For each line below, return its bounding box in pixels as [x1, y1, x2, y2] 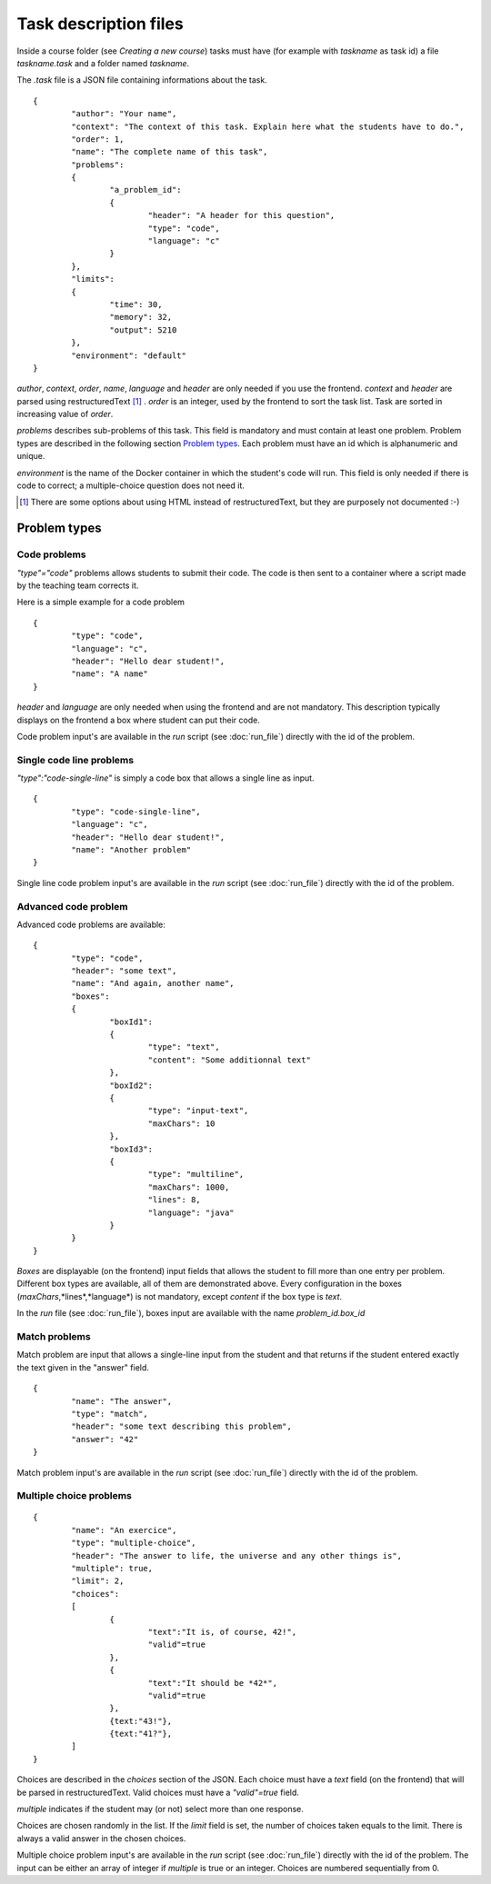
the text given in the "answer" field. [16, 1361, 150, 1372]
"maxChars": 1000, [147, 1181, 230, 1192]
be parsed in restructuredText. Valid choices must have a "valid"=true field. [16, 1787, 300, 1798]
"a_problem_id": [109, 184, 182, 195]
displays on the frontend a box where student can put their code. [16, 714, 261, 725]
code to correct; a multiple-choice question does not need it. [16, 480, 245, 491]
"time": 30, [109, 299, 163, 309]
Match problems [16, 1331, 91, 1342]
